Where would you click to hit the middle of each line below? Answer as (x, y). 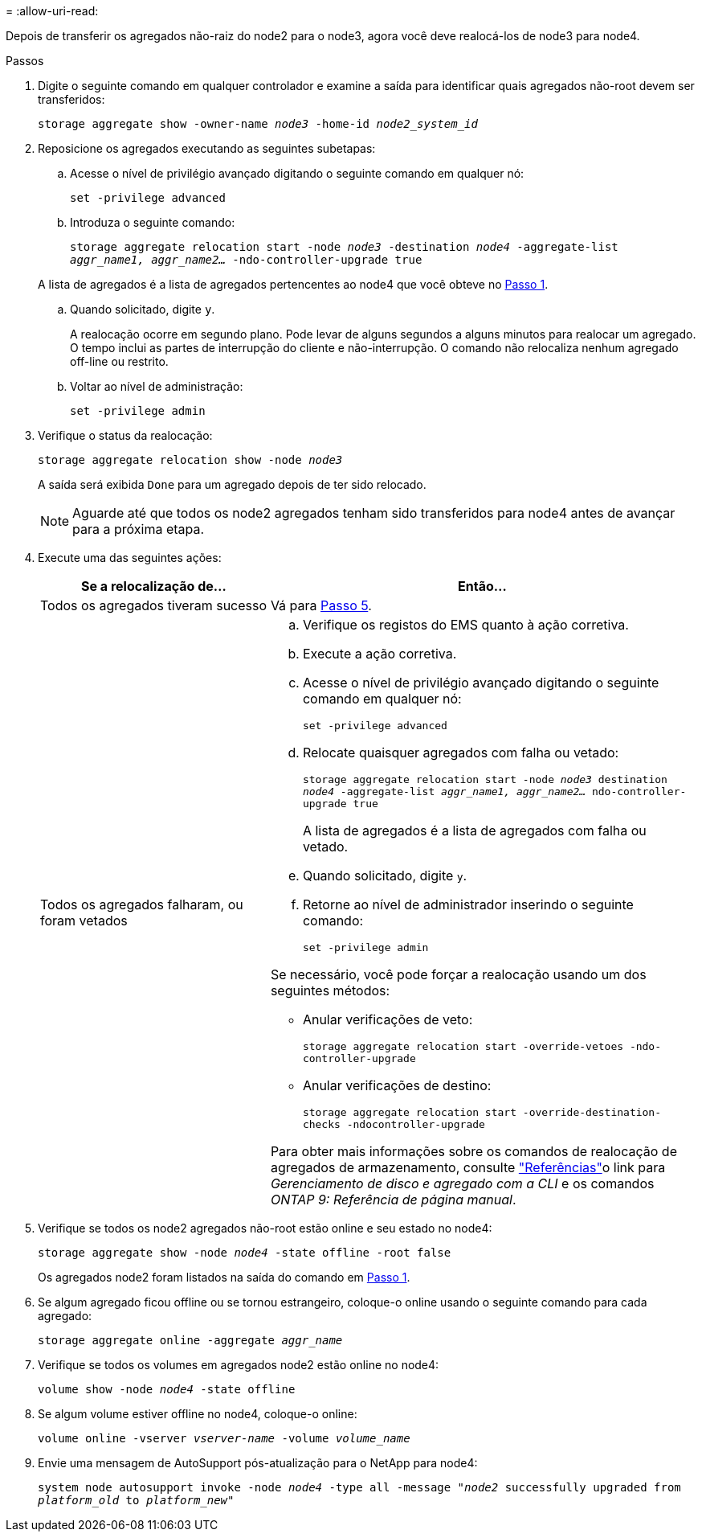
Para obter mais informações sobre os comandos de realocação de (473, 1151)
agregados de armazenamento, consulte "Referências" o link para (468, 1167)
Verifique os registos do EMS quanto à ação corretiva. (465, 625)
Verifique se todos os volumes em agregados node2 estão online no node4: (239, 1365)
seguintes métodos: (330, 990)
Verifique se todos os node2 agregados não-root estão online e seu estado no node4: (265, 1228)
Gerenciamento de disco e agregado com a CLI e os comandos (462, 1183)
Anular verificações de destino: (397, 1085)
